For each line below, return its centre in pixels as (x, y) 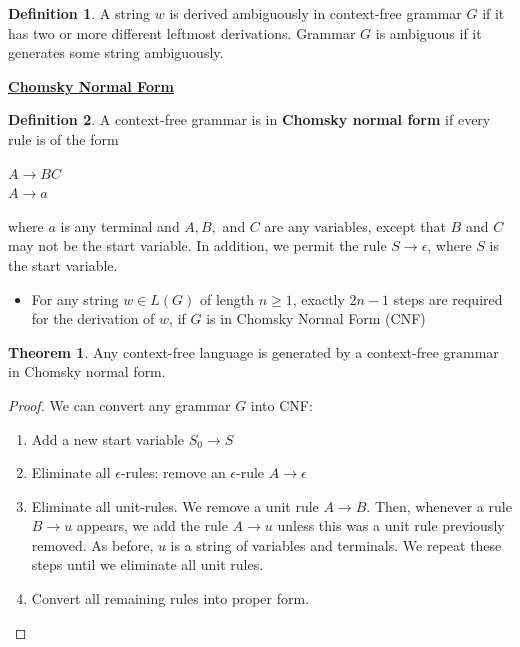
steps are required (448, 298)
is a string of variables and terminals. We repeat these (336, 544)
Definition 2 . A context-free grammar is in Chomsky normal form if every (249, 119)
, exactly (318, 298)
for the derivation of (93, 318)
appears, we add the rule (152, 525)
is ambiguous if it (428, 32)
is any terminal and (120, 225)
